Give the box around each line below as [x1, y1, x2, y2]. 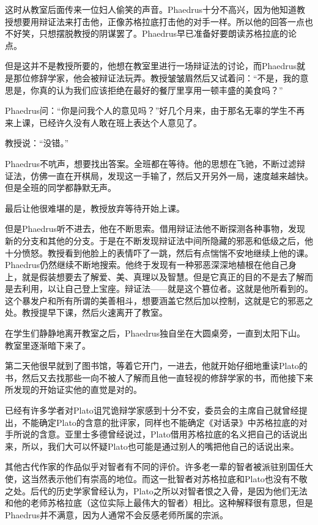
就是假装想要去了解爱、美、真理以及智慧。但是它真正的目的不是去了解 [21, 270, 305, 283]
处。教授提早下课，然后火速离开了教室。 [5, 306, 168, 319]
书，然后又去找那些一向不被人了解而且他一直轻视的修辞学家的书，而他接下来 [5, 371, 313, 384]
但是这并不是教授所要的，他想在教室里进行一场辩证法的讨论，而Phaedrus [5, 59, 297, 72]
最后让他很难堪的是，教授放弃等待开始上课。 [5, 201, 185, 214]
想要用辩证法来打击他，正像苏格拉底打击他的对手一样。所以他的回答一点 [13, 15, 305, 28]
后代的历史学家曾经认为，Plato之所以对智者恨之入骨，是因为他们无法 [30, 484, 308, 497]
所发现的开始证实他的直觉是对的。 [5, 383, 142, 396]
